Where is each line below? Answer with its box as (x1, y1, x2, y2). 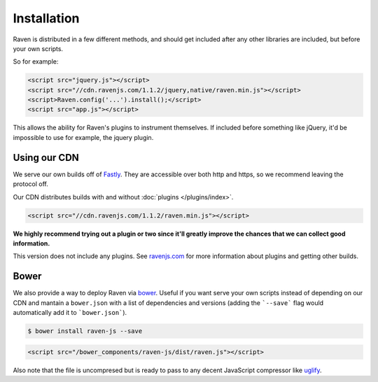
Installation (13, 10, 80, 26)
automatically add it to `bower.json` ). (13, 308, 127, 316)
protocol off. (13, 180, 49, 188)
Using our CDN (13, 151, 80, 164)
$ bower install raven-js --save (27, 327, 143, 335)
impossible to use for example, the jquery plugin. (13, 133, 154, 141)
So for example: (13, 57, 59, 66)
